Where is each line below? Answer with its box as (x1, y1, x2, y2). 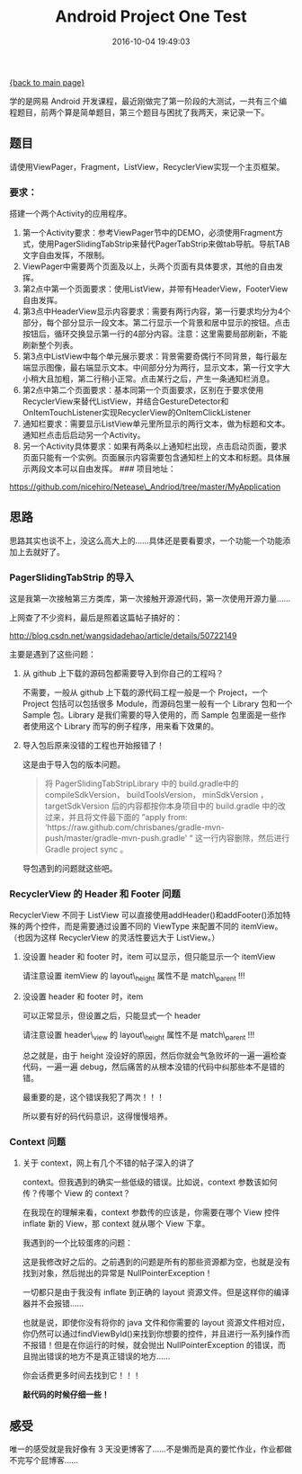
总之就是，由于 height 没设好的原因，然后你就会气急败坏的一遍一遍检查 (22, 1050, 287, 1061)
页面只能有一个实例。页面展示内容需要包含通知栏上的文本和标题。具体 (22, 452, 283, 463)
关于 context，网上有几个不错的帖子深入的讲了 (22, 1157, 195, 1168)
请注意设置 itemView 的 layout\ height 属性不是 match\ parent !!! (22, 970, 245, 984)
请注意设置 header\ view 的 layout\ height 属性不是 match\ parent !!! (22, 1030, 255, 1042)
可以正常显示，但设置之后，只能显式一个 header (22, 1010, 201, 1022)
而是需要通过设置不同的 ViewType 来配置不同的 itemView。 (64, 921, 283, 932)
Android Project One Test (55, 6, 247, 27)
